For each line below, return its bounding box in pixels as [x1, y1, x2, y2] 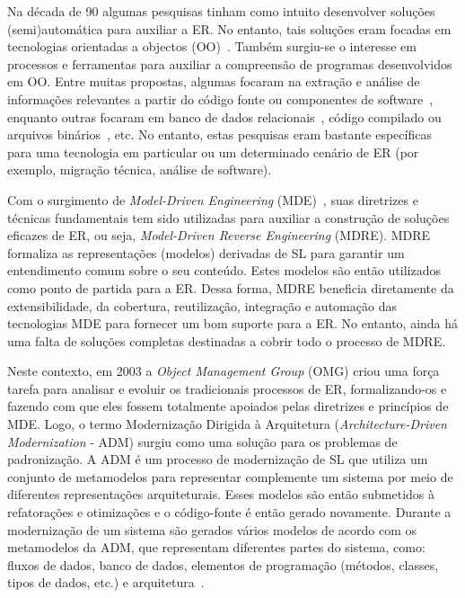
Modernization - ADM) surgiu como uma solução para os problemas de [7, 432, 398, 451]
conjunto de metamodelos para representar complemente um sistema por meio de [7, 467, 453, 486]
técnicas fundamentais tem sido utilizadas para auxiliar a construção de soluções [7, 208, 450, 227]
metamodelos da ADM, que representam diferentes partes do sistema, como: [7, 538, 426, 557]
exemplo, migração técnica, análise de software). [7, 160, 272, 179]
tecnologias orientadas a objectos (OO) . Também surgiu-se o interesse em [7, 37, 417, 56]
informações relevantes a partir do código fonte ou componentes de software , [7, 89, 434, 108]
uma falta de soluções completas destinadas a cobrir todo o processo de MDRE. [7, 331, 446, 350]
